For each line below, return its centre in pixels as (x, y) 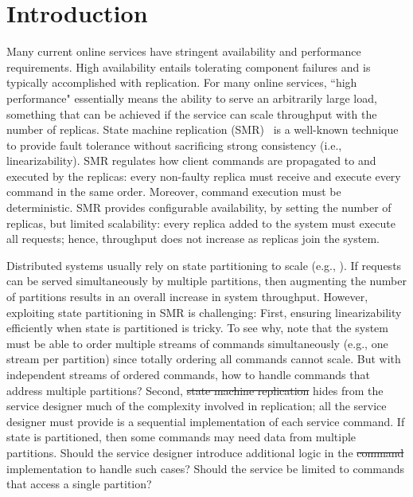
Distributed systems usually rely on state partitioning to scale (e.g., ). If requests (204, 265)
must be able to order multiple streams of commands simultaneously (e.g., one (197, 343)
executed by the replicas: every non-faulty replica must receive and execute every (204, 176)
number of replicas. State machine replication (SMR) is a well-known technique (203, 129)
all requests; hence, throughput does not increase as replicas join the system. (193, 239)
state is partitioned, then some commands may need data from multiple (181, 437)
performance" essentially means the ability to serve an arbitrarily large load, (192, 98)
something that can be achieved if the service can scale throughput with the (192, 113)
